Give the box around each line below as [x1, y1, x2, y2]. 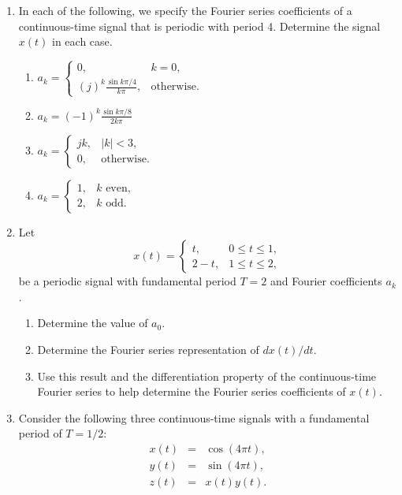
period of [18, 425, 62, 441]
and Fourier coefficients [270, 273, 382, 289]
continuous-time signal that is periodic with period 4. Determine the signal [18, 17, 381, 34]
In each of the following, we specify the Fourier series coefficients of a [18, 2, 352, 18]
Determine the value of [37, 314, 148, 331]
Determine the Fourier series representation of [37, 341, 259, 358]
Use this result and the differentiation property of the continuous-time [37, 367, 377, 384]
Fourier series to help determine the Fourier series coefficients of [37, 383, 346, 400]
